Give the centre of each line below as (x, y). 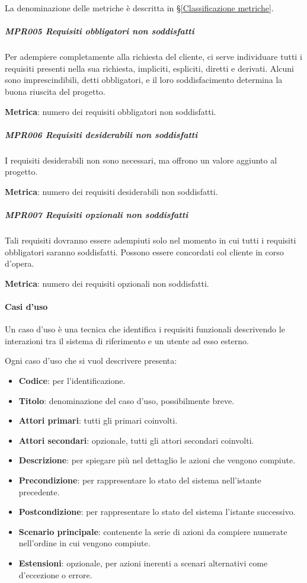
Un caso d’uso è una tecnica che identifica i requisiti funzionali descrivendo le (145, 329)
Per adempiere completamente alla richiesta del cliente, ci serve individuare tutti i (153, 57)
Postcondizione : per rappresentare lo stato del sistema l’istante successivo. (157, 512)
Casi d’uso (26, 306)
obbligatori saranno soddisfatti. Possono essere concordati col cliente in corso (144, 252)
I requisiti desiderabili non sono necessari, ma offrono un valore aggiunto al (141, 160)
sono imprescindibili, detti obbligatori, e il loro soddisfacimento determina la (144, 80)
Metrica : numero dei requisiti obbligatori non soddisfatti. (111, 111)
